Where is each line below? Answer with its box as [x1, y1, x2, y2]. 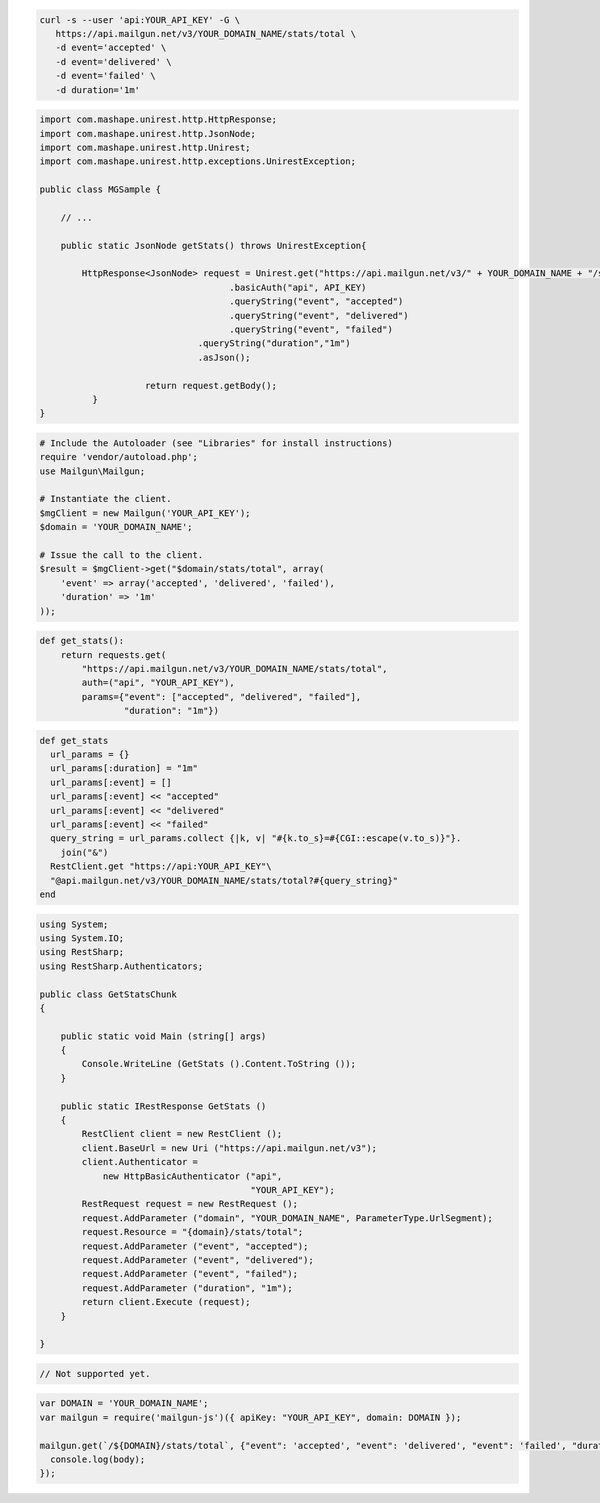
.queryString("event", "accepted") [229, 296, 404, 307]
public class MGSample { [39, 184, 162, 195]
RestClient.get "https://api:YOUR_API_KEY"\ [50, 861, 272, 872]
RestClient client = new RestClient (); [81, 1128, 283, 1140]
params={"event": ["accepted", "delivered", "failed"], [81, 691, 362, 702]
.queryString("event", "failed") [229, 323, 394, 335]
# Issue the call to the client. [39, 550, 204, 561]
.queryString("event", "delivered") [229, 310, 409, 321]
